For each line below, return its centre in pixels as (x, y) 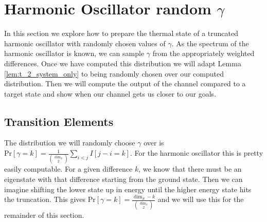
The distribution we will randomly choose (70, 143)
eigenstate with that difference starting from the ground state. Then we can (123, 179)
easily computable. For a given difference (68, 169)
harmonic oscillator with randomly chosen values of (85, 43)
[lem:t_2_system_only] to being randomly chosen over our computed (114, 73)
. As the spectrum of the (210, 43)
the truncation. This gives (45, 199)
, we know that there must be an (190, 169)
